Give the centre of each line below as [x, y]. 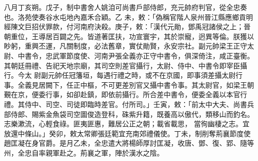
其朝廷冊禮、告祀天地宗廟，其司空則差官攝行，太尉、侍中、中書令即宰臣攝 [126, 65]
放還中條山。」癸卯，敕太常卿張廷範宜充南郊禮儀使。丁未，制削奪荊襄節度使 [127, 133]
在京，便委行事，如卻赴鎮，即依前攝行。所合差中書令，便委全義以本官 [125, 94]
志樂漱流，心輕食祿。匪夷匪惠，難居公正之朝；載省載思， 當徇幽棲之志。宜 [127, 124]
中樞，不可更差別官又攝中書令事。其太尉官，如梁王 [163, 84]
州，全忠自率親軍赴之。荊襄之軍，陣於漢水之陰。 [84, 152]
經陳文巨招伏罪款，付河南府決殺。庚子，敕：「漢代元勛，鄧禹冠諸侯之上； [124, 27]
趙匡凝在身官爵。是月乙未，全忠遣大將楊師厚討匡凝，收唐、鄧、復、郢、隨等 [129, 143]
